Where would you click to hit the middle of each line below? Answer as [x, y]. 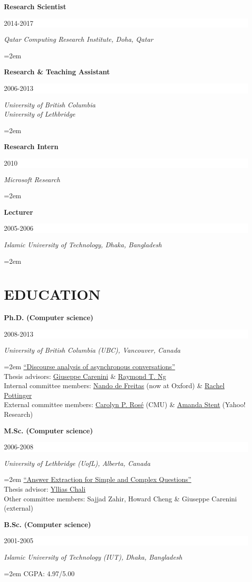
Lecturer [19, 212]
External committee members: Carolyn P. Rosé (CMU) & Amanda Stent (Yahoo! [125, 404]
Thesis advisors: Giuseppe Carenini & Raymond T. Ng [85, 376]
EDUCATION [52, 294]
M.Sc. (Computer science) [48, 430]
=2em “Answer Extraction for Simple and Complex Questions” [98, 479]
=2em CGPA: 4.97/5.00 [39, 573]
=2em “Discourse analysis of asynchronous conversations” [90, 366]
